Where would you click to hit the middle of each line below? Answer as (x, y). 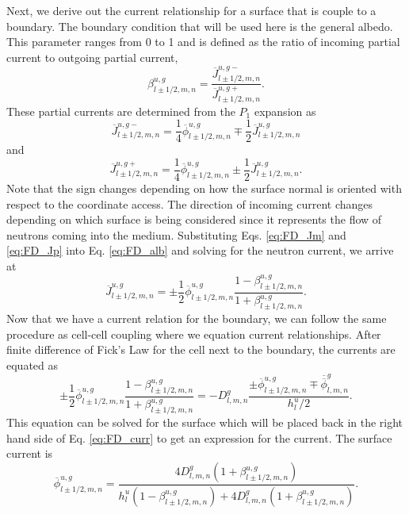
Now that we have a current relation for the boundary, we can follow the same (197, 318)
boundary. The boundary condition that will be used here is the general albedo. (200, 26)
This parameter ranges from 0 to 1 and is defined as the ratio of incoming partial (203, 42)
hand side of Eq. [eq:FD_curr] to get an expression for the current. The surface (199, 437)
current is (30, 453)
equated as (32, 364)
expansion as (285, 111)
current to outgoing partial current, (92, 57)
